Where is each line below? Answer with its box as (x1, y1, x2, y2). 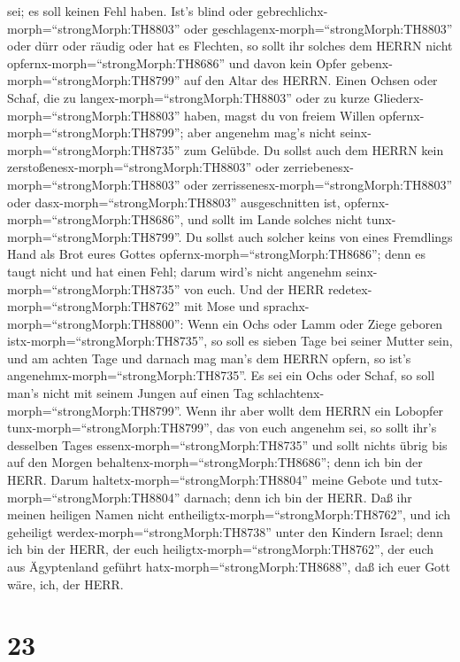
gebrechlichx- (257, 2, 328, 19)
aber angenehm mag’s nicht (188, 123, 336, 142)
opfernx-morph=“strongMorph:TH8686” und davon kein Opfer (7, 53, 347, 72)
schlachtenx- (257, 384, 325, 402)
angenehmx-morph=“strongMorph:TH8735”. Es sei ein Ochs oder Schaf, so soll (7, 366, 435, 385)
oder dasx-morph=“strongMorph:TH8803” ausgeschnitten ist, (7, 192, 341, 211)
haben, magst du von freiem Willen (184, 105, 376, 124)
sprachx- (264, 297, 310, 315)
